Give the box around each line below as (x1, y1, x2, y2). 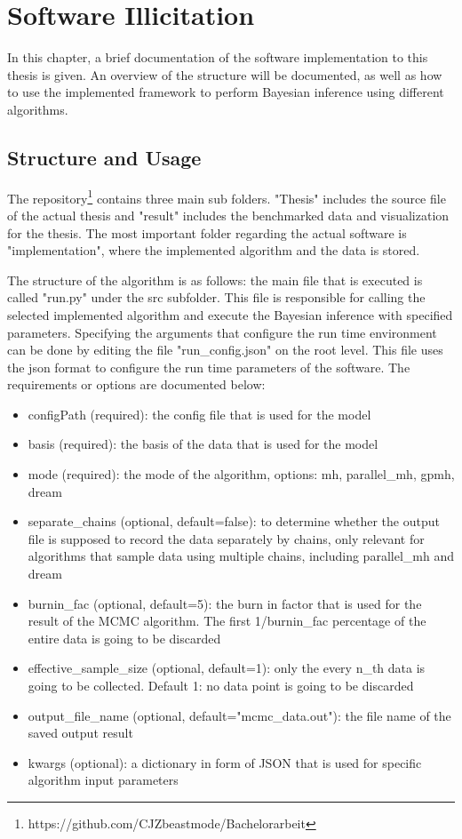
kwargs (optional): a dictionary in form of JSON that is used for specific (28, 753, 422, 771)
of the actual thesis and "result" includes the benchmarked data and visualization (7, 205, 450, 224)
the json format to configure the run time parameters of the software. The (7, 357, 410, 376)
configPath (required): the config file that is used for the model (28, 404, 371, 423)
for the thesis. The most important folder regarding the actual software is (7, 223, 407, 242)
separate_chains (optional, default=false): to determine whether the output (28, 512, 440, 531)
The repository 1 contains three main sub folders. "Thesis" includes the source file (7, 186, 446, 207)
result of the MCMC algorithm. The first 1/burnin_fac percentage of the (28, 611, 426, 630)
